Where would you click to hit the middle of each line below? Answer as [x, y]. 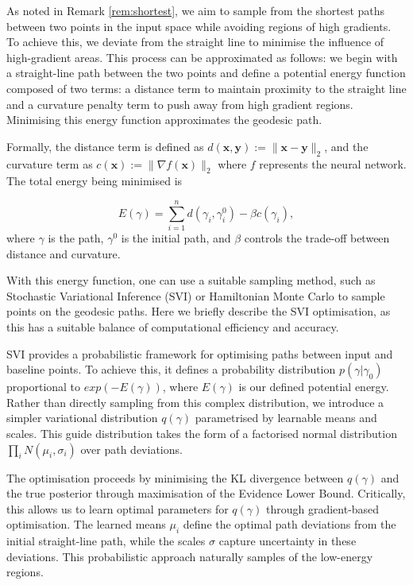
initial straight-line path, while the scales [106, 541]
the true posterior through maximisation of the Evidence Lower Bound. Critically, [206, 493]
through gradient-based [322, 508]
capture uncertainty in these [288, 541]
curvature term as [50, 163]
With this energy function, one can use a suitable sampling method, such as [191, 280]
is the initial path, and [176, 238]
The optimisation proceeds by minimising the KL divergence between [175, 477]
